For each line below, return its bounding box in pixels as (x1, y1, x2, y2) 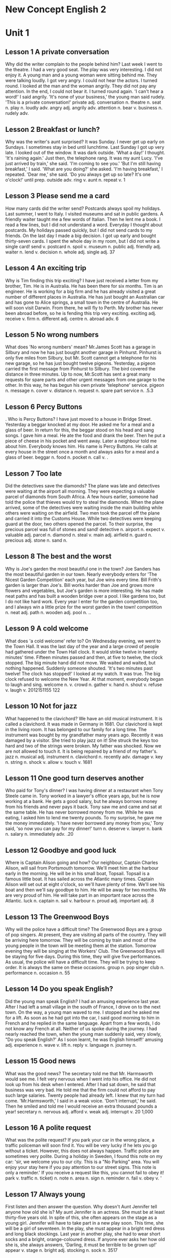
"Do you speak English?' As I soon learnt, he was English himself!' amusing (5, 1036, 163, 1043)
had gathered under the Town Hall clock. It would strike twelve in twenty (5, 648, 157, 655)
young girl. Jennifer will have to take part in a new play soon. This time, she (5, 1220, 164, 1226)
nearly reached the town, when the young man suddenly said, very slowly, (5, 1031, 162, 1037)
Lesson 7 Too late (5, 469, 62, 478)
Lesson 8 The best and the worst (5, 552, 112, 561)
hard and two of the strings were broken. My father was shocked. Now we (5, 742, 162, 749)
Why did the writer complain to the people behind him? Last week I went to (5, 61, 162, 67)
